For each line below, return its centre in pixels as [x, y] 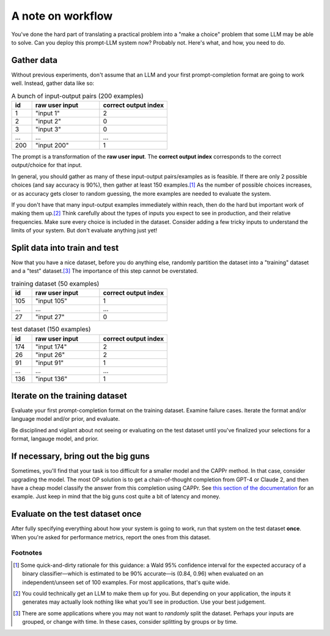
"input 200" [52, 145]
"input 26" [50, 355]
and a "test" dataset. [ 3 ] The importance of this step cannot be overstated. [105, 271]
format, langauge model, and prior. [55, 439]
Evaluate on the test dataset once [76, 514]
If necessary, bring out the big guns [80, 457]
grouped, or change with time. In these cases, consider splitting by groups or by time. [130, 622]
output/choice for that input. [47, 165]
